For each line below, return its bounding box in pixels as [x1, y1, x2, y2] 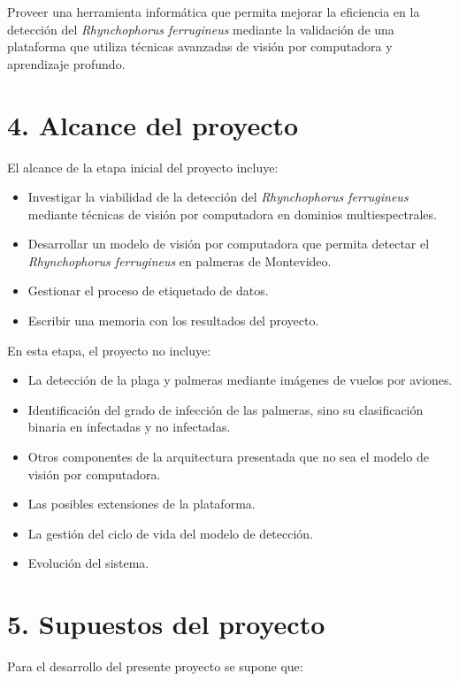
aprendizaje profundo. [7, 54, 126, 73]
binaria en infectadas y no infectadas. [27, 417, 231, 436]
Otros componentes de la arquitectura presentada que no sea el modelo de [27, 448, 429, 466]
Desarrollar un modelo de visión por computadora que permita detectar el [27, 234, 430, 253]
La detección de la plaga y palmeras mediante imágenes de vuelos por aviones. [27, 371, 453, 389]
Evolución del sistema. [27, 554, 149, 572]
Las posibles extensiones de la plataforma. [27, 494, 256, 513]
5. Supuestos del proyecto [7, 606, 325, 642]
